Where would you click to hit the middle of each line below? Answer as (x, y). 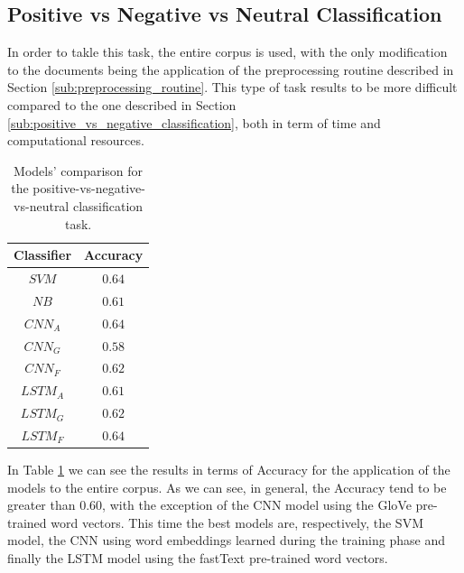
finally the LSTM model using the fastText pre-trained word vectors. (198, 557)
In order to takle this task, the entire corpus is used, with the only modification (227, 52)
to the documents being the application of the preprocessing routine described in (231, 69)
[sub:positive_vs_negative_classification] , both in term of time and (194, 122)
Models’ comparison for (79, 170)
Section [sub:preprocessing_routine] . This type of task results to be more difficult (232, 87)
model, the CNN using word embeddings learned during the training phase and (226, 540)
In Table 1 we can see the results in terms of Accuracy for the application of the (229, 469)
